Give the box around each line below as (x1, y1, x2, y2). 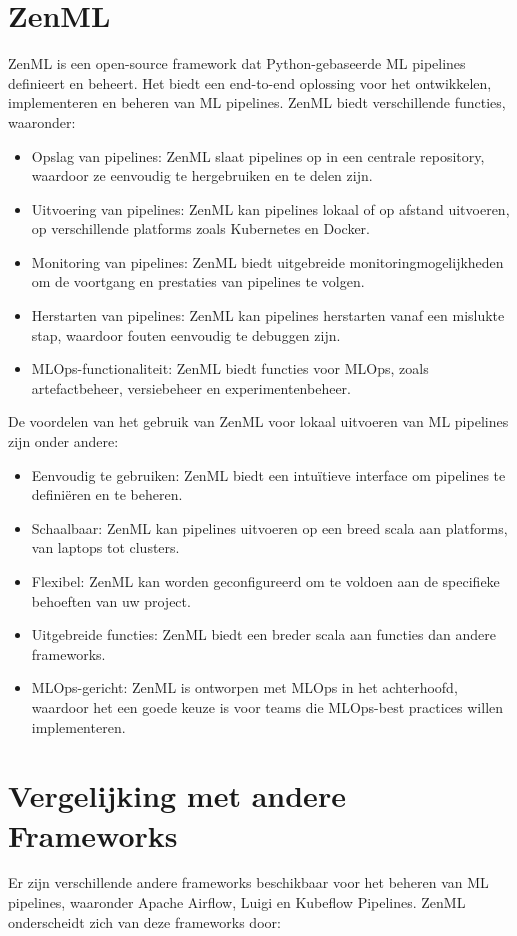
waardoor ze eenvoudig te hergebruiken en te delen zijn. (31, 165, 373, 186)
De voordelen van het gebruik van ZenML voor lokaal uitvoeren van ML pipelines (8, 411, 509, 432)
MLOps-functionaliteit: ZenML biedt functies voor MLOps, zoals (31, 358, 429, 379)
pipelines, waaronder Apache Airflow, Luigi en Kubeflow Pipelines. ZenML (8, 892, 466, 913)
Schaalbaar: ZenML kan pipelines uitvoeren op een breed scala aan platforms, (31, 517, 508, 538)
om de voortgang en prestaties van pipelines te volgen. (31, 271, 365, 292)
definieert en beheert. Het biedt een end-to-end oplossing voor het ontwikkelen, (8, 72, 492, 93)
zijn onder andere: (8, 431, 119, 452)
